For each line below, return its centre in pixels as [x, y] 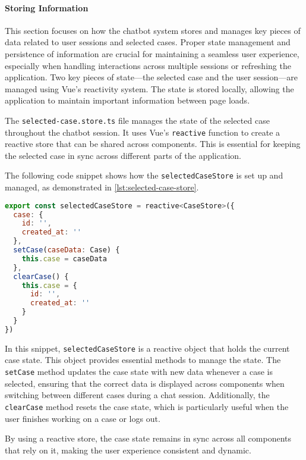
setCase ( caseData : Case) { [67, 250]
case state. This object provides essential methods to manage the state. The [143, 360]
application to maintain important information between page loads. [127, 100]
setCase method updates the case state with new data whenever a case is [139, 372]
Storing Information [47, 7]
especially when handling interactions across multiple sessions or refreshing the [148, 65]
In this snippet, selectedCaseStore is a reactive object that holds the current [147, 348]
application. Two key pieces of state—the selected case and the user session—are [151, 77]
